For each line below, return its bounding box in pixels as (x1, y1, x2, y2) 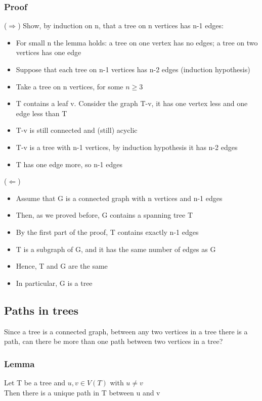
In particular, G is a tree (16, 277, 93, 288)
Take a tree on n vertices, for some (16, 81, 123, 91)
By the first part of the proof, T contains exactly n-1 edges (16, 226, 199, 237)
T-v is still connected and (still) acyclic (16, 125, 138, 135)
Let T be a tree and (4, 377, 66, 387)
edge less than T (16, 108, 67, 118)
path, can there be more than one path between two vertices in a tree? (4, 336, 223, 346)
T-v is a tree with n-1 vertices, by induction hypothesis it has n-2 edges (16, 141, 238, 152)
